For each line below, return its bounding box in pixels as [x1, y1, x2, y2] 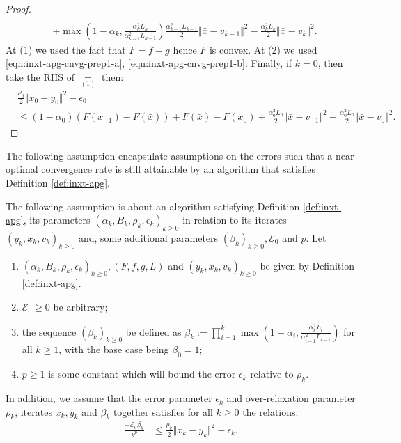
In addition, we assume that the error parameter [6, 391, 212, 405]
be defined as [125, 324, 182, 339]
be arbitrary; [53, 300, 108, 314]
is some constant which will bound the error [48, 366, 236, 381]
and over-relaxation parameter [226, 391, 356, 405]
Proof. [6, 1, 31, 15]
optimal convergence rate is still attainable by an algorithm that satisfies [6, 162, 315, 176]
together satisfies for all [113, 404, 213, 419]
